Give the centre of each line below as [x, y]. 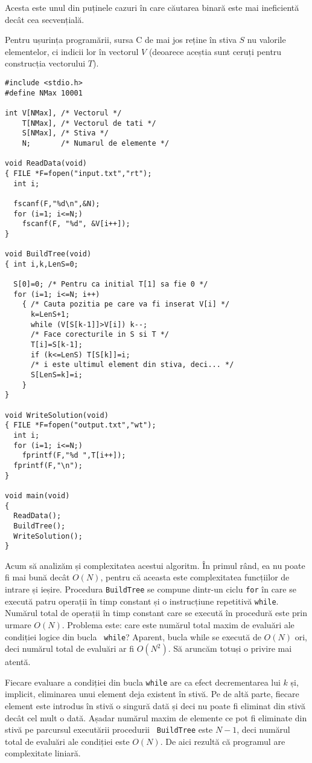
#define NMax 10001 [44, 93]
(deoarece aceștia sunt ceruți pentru [215, 51]
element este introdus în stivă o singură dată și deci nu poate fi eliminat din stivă [155, 706]
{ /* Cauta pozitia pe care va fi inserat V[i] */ [126, 304]
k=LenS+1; [50, 315]
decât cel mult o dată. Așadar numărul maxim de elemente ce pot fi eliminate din [156, 717]
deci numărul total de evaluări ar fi [70, 648]
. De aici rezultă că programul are [223, 741]
